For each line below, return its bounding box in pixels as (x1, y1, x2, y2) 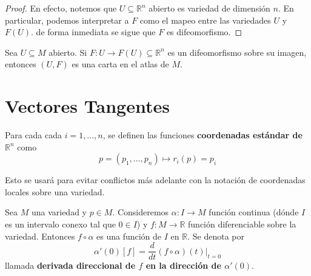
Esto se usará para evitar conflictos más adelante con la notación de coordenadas (5, 173, 306, 186)
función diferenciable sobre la (188, 218, 296, 231)
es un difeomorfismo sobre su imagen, (167, 45, 307, 58)
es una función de (96, 229, 162, 242)
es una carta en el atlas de (72, 58, 169, 70)
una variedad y (31, 206, 87, 218)
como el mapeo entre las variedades (139, 13, 271, 26)
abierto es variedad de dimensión (149, 2, 270, 14)
